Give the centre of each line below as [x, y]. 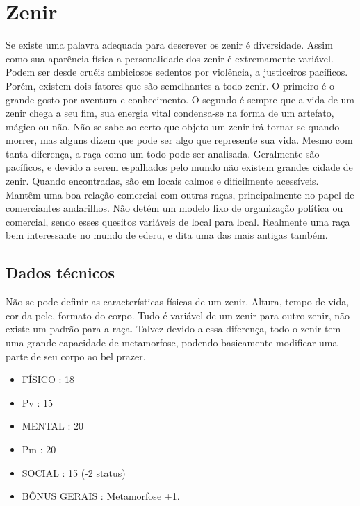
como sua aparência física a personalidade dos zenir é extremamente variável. [170, 58]
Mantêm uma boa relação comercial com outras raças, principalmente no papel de [180, 194]
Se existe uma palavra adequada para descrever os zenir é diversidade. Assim [169, 45]
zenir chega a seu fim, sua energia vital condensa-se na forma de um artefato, [170, 113]
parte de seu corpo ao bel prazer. [76, 356]
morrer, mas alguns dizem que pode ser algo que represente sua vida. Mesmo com [179, 140]
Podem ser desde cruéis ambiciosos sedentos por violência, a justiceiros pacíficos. [177, 72]
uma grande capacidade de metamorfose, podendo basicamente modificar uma [172, 343]
